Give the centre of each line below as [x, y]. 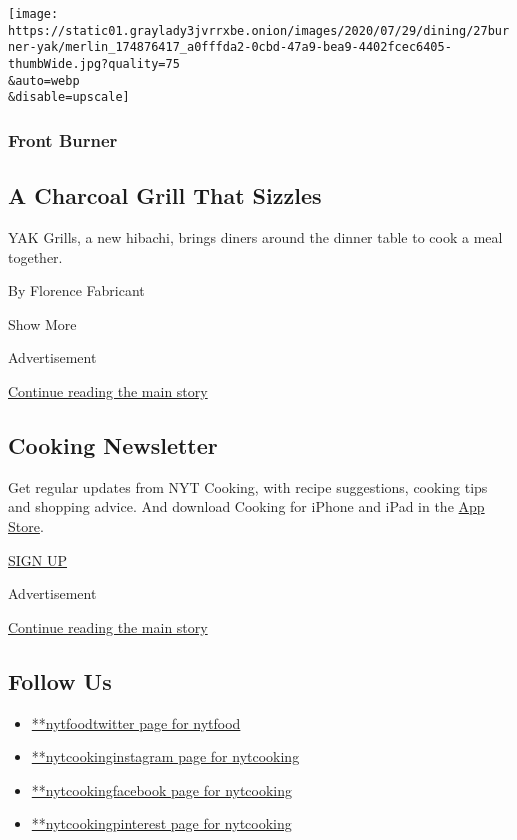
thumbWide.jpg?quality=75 [94, 63]
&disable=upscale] [69, 97]
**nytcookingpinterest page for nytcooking [161, 823]
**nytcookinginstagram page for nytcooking [165, 756]
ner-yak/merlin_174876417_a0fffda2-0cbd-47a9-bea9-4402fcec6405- [230, 47]
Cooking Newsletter [113, 444]
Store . [26, 525]
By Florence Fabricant [76, 290]
